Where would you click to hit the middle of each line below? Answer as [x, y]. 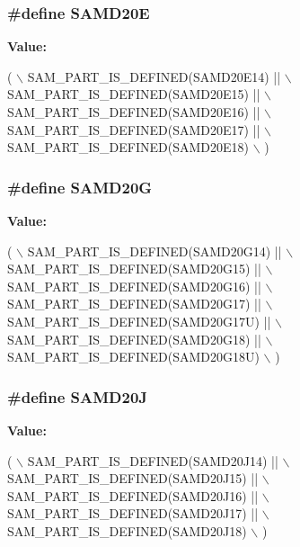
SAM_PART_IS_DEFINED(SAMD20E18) [128, 147]
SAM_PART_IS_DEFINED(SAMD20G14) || [154, 251]
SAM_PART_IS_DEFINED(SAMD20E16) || [134, 112]
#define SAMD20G [80, 187]
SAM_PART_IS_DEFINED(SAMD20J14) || [153, 460]
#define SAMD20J [78, 396]
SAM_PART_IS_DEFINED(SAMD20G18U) [133, 357]
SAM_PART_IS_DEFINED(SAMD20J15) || [133, 478]
